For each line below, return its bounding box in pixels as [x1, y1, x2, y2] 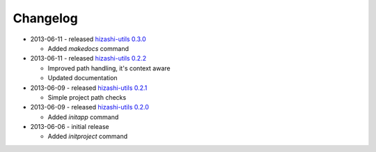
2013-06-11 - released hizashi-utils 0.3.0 [30, 35, 146, 43]
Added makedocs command [47, 44, 129, 52]
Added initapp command [47, 112, 119, 121]
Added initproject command [47, 132, 128, 141]
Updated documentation [47, 74, 118, 82]
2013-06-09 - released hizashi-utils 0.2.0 [30, 103, 150, 112]
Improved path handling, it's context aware [47, 63, 171, 73]
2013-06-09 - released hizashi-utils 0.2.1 [30, 84, 148, 92]
